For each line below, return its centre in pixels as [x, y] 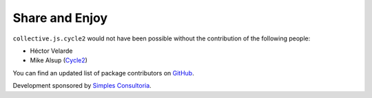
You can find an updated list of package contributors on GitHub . [103, 73]
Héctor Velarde [51, 51]
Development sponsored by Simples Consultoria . [82, 86]
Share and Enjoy [60, 18]
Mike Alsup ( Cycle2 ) [59, 60]
